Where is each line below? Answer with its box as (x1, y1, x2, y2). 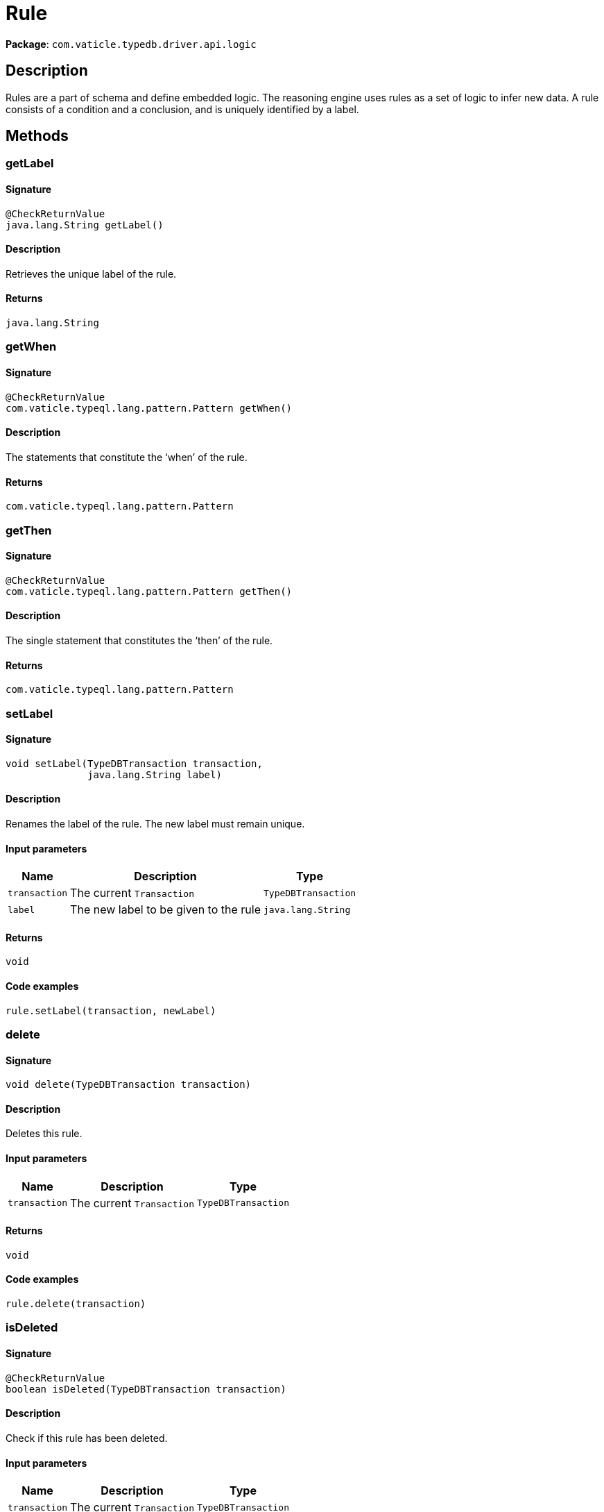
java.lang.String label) (87, 768, 222, 780)
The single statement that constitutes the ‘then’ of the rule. (6, 634, 273, 646)
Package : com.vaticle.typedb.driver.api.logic (6, 37, 257, 50)
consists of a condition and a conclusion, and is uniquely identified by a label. (6, 103, 359, 115)
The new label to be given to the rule (70, 902, 261, 917)
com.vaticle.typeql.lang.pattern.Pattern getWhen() (6, 402, 293, 414)
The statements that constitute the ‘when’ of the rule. (6, 451, 248, 463)
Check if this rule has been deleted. (6, 1431, 168, 1444)
